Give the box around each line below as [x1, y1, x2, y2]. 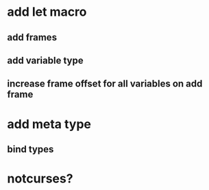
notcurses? [7, 171, 73, 187]
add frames [7, 32, 57, 43]
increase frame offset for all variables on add [7, 78, 203, 90]
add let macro [7, 4, 87, 20]
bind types [7, 143, 54, 155]
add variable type [7, 54, 84, 66]
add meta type [7, 116, 91, 132]
